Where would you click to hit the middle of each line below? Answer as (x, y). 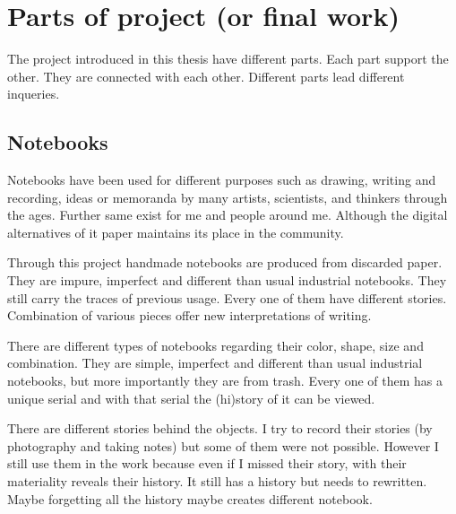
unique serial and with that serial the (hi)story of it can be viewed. (191, 398)
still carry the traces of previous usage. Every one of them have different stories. (227, 297)
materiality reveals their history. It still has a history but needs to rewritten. (217, 481)
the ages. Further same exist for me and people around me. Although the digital (228, 215)
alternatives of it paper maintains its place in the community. (176, 232)
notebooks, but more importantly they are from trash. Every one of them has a (225, 381)
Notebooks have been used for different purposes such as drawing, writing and (222, 180)
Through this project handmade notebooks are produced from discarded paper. (225, 262)
